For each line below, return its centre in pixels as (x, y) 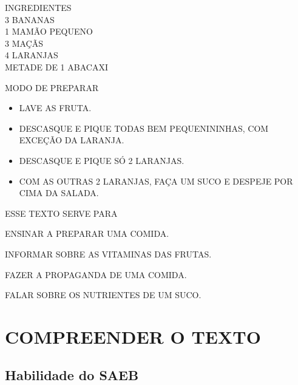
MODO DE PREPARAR (52, 87)
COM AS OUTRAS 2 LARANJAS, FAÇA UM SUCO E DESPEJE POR (156, 181)
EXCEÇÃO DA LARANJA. (72, 140)
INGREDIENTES (38, 7)
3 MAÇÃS (24, 43)
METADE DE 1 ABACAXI (56, 66)
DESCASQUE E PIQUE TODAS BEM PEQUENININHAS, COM (144, 128)
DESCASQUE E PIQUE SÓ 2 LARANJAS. (102, 160)
